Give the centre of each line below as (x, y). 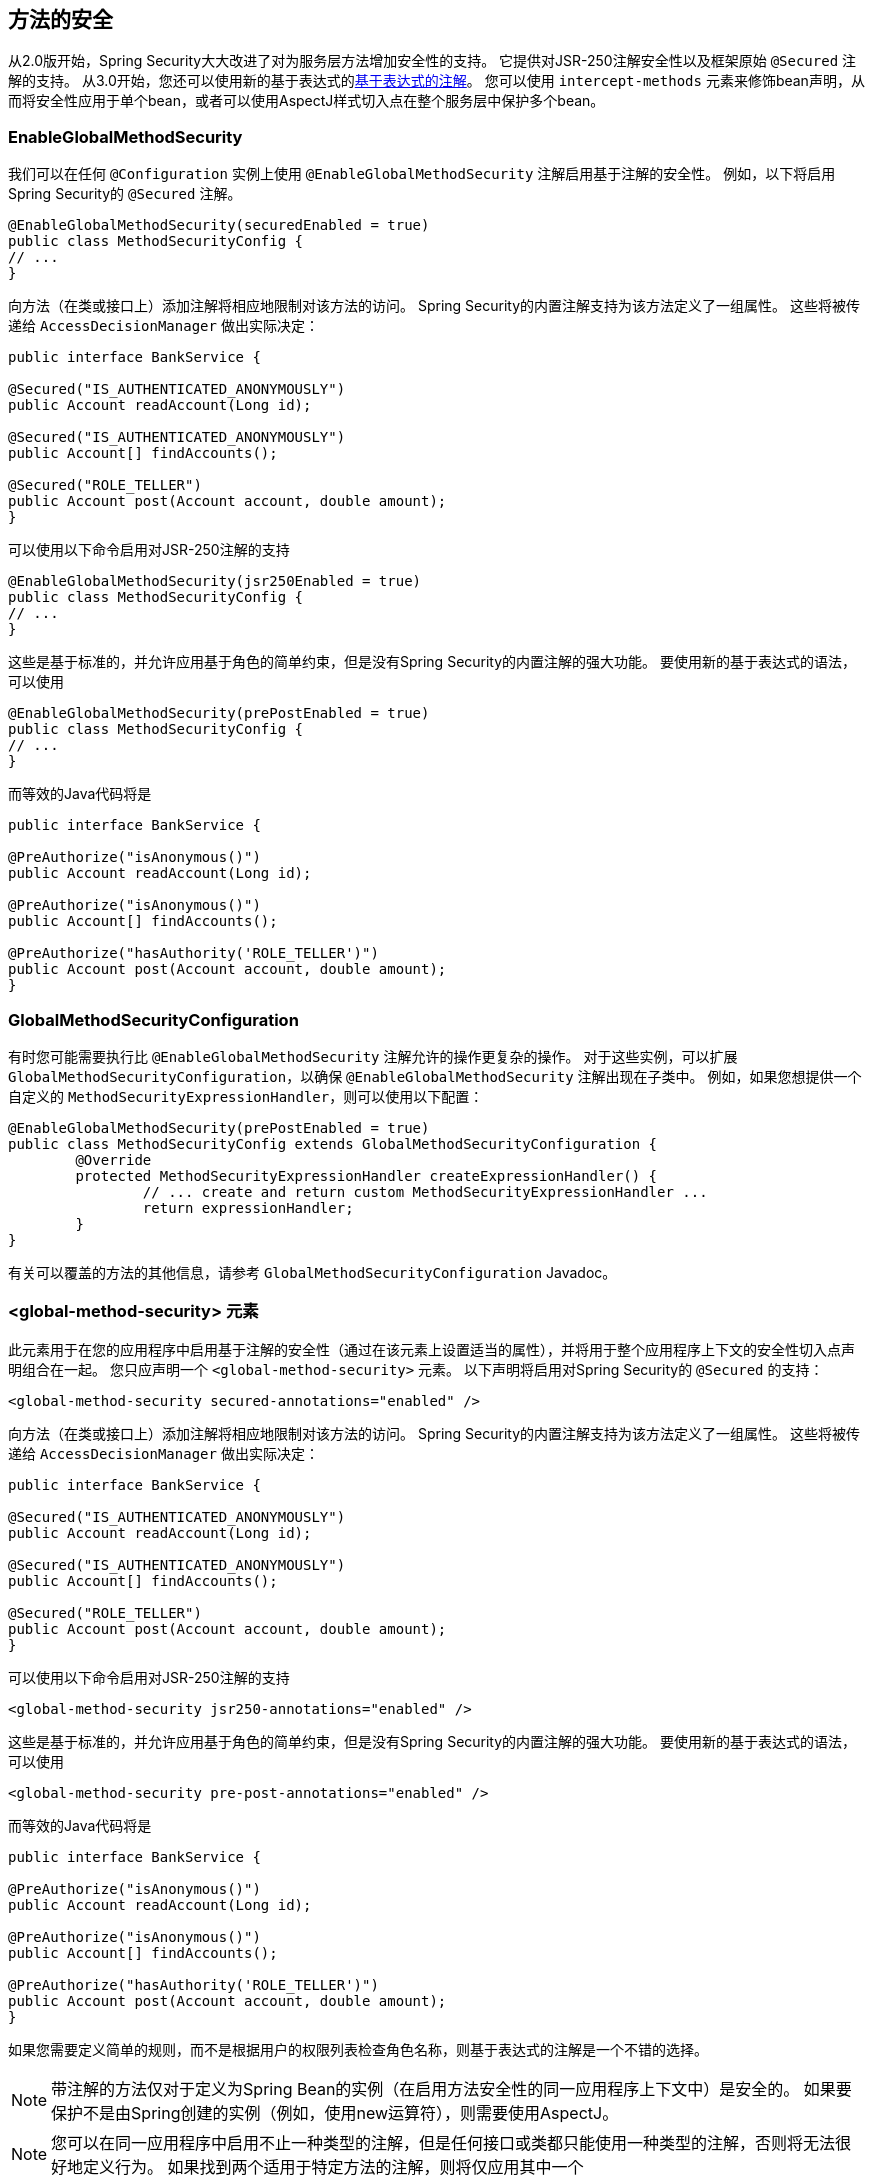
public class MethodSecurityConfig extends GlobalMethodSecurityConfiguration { (333, 1143)
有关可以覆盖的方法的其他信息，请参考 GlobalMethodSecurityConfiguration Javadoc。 (312, 1272)
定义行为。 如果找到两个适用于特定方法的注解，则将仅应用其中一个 (333, 2166)
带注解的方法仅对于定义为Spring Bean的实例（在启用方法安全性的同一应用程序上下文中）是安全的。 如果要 (451, 2088)
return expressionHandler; (248, 1207)
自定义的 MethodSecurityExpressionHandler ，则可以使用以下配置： (246, 1096)
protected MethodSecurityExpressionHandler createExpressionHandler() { (366, 1175)
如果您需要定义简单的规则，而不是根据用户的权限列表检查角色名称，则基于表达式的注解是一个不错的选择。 (358, 2049)
